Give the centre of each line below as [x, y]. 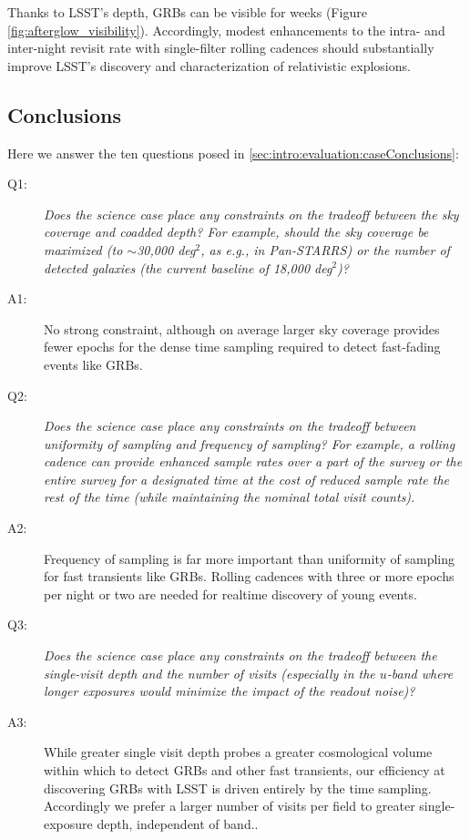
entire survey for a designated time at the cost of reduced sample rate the [246, 479]
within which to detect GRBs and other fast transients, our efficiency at [245, 770]
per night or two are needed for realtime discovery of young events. [230, 593]
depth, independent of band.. [178, 823]
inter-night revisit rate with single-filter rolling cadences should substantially [221, 48]
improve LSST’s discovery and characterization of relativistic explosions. [209, 65]
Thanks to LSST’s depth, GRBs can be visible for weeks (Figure [187, 12]
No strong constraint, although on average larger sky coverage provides [242, 328]
